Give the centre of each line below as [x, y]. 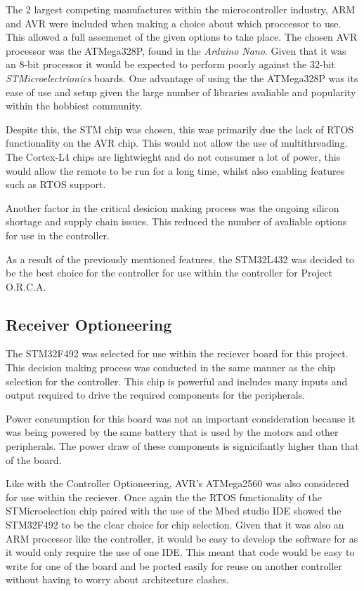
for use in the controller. [58, 235]
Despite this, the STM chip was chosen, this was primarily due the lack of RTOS [180, 129]
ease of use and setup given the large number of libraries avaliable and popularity [181, 92]
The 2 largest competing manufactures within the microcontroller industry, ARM [181, 9]
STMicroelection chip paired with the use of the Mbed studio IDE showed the [174, 511]
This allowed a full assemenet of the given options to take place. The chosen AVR [182, 37]
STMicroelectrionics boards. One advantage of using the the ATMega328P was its [182, 78]
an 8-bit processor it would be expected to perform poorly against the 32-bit [170, 64]
